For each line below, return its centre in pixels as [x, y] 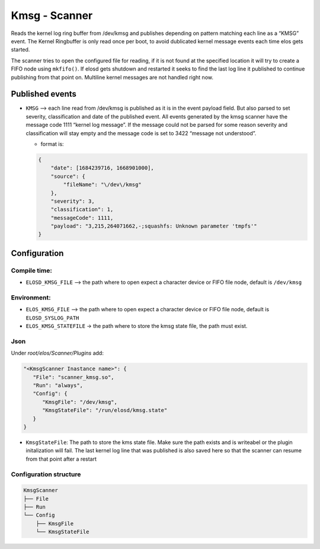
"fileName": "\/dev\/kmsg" [102, 185]
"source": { [68, 176]
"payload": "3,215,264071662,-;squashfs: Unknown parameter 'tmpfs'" [154, 226]
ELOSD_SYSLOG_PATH [52, 318]
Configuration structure [46, 474]
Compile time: [32, 270]
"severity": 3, [73, 201]
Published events [44, 94]
